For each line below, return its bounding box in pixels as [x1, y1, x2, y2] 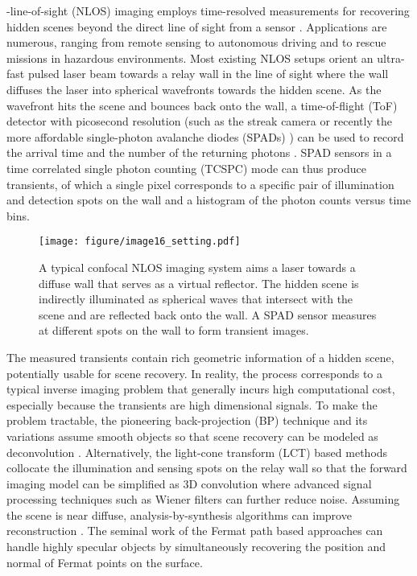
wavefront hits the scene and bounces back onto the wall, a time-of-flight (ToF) [6, 97, 398, 113]
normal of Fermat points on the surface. [6, 553, 203, 570]
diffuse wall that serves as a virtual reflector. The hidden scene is [39, 274, 359, 291]
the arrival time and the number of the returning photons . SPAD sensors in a [6, 144, 392, 161]
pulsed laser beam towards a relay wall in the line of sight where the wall [27, 65, 389, 82]
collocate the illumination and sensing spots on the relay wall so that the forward [6, 459, 407, 476]
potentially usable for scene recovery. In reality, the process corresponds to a [6, 364, 382, 381]
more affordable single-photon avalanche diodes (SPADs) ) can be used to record [6, 128, 404, 145]
